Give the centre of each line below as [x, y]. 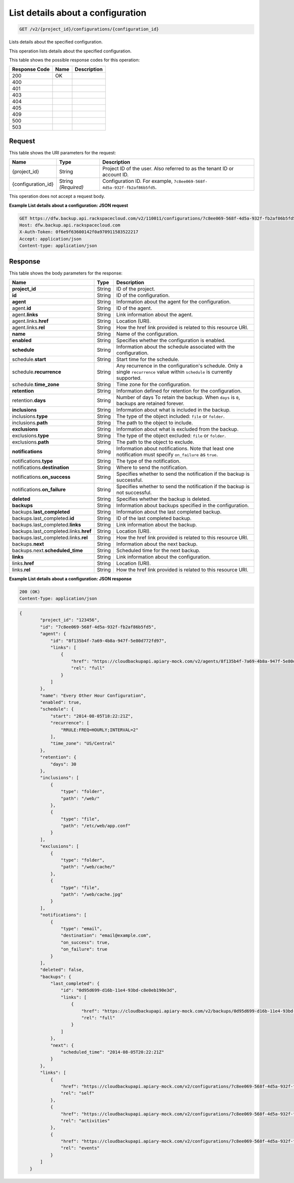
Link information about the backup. [157, 525]
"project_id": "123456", [70, 620]
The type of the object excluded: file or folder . [171, 436]
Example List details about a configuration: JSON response [70, 579]
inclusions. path [30, 423]
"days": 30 [63, 764]
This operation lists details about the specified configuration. [70, 51]
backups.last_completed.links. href [52, 531]
